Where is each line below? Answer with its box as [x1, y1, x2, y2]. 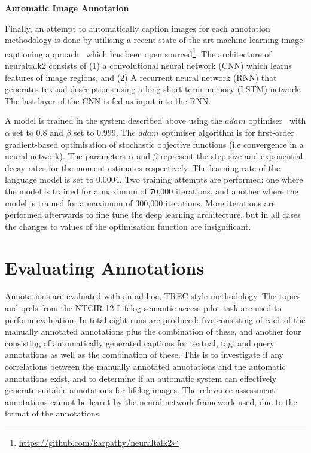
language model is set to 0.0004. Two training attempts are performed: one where [5, 173, 303, 186]
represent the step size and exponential [160, 150, 303, 162]
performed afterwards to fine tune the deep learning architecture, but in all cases [5, 208, 301, 221]
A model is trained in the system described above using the [5, 114, 222, 127]
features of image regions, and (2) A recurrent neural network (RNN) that [5, 71, 277, 83]
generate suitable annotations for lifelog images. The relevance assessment [5, 384, 275, 396]
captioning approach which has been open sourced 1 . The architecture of [5, 45, 272, 60]
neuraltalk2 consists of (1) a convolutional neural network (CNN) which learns [5, 59, 292, 72]
